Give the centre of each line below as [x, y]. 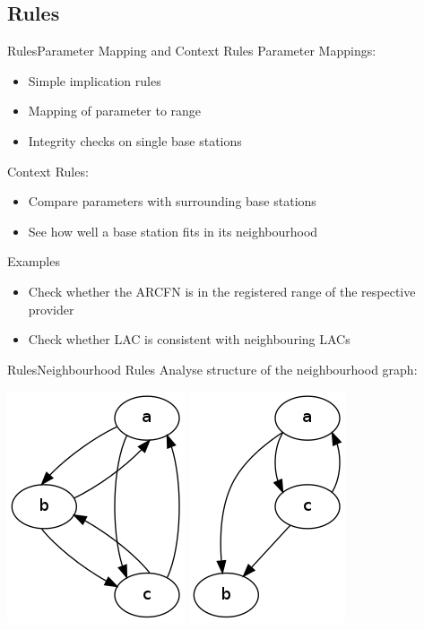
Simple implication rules [95, 80]
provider [51, 309]
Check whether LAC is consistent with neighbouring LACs [189, 339]
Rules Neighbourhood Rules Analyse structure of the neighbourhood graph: [212, 369]
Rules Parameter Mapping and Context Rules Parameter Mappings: [192, 51]
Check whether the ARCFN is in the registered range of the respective [222, 291]
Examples [34, 261]
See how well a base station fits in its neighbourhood [173, 231]
